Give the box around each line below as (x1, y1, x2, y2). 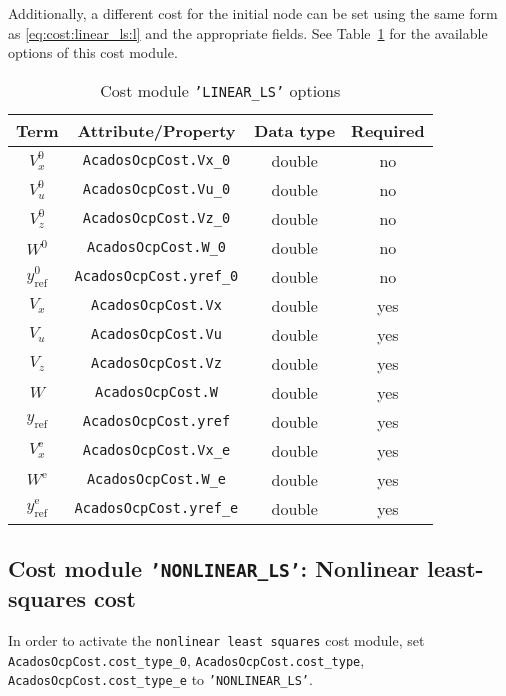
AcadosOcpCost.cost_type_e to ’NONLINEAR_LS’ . (8, 669, 313, 690)
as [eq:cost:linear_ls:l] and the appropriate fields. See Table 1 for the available (8, 22, 488, 43)
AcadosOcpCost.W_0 (86, 239, 227, 256)
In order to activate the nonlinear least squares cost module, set (8, 629, 425, 650)
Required (351, 118, 425, 142)
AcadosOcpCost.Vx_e (82, 442, 231, 459)
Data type (254, 118, 336, 142)
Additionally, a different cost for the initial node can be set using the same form (8, 3, 498, 23)
